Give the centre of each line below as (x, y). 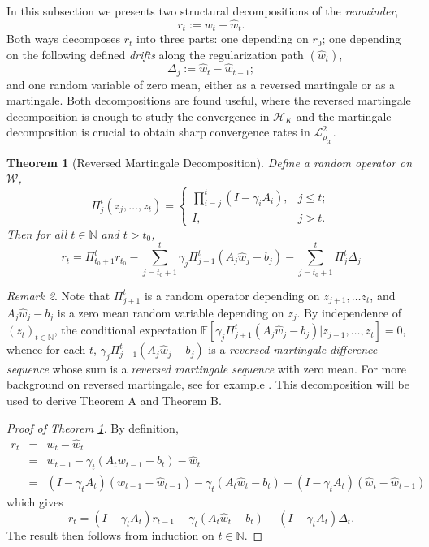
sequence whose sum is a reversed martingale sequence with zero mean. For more (206, 368)
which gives (35, 502)
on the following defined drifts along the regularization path (155, 54)
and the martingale (344, 116)
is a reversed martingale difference (293, 349)
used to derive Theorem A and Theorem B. (114, 401)
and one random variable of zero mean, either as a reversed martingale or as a (201, 84)
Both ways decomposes (63, 39)
